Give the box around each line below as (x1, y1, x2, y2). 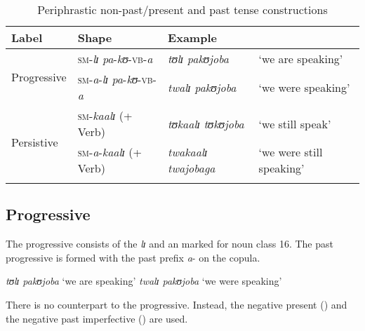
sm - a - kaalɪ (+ (77, 144, 142, 160)
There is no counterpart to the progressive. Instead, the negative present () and (6, 297, 347, 311)
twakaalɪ (168, 144, 208, 160)
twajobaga (168, 160, 215, 176)
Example (168, 29, 217, 46)
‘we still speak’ (258, 115, 331, 132)
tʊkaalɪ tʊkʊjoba (168, 115, 244, 132)
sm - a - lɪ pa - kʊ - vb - (77, 71, 157, 87)
